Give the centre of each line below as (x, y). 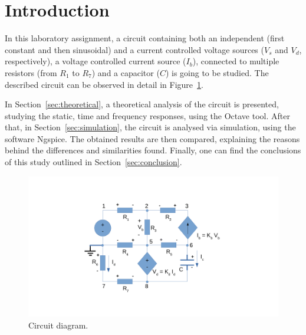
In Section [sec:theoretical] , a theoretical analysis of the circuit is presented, (142, 104)
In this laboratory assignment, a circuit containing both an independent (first (145, 38)
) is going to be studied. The (217, 72)
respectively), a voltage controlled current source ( (96, 61)
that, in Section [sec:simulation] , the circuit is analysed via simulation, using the (150, 127)
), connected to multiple (236, 61)
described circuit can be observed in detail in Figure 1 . (104, 84)
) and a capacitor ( (126, 72)
